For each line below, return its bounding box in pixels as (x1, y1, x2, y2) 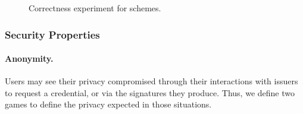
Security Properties (5, 27, 100, 42)
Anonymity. (5, 52, 54, 65)
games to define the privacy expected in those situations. (5, 98, 212, 110)
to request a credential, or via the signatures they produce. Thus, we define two (5, 86, 295, 99)
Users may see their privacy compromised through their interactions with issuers (5, 75, 298, 87)
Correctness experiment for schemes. (29, 2, 161, 14)
